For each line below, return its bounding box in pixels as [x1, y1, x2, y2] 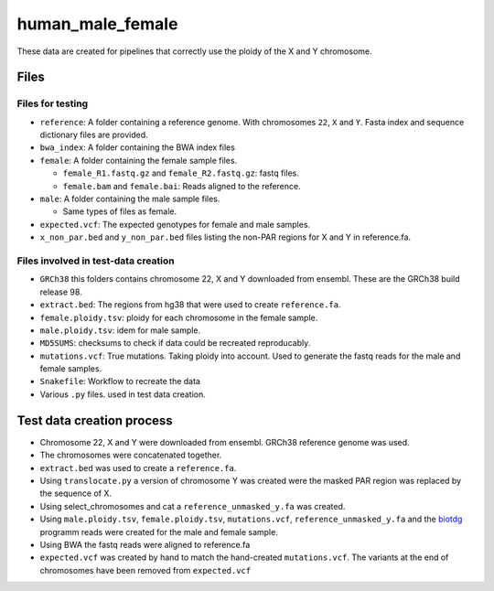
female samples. [39, 363, 102, 374]
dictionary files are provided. [39, 129, 148, 141]
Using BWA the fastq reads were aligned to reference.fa [39, 539, 251, 550]
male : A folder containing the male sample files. [39, 193, 220, 205]
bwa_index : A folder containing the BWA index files [39, 142, 235, 153]
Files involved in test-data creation [16, 254, 175, 267]
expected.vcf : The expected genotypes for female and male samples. [39, 219, 311, 230]
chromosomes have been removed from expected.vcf [39, 564, 252, 575]
